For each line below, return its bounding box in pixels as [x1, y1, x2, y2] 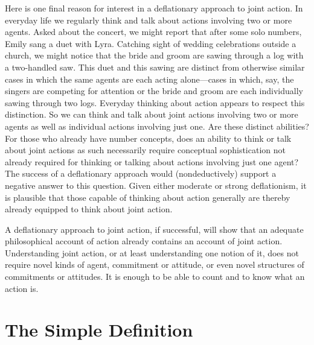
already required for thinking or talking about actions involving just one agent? [5, 155, 299, 168]
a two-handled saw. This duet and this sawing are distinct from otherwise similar [5, 60, 305, 73]
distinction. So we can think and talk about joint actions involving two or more [5, 108, 298, 121]
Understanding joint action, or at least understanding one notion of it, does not [5, 246, 299, 259]
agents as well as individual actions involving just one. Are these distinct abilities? [5, 119, 309, 132]
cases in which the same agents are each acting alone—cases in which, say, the [5, 72, 294, 85]
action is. [5, 282, 39, 294]
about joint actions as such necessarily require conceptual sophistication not [5, 144, 286, 156]
